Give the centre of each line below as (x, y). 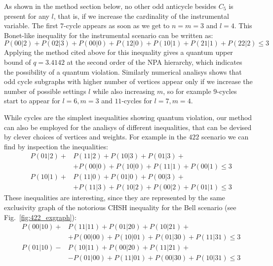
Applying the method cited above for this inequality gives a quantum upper (118, 52)
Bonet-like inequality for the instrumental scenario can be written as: (109, 35)
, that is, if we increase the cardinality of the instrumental (141, 16)
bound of (18, 62)
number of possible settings (45, 91)
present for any (27, 16)
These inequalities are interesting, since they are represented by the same (115, 198)
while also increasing (124, 91)
